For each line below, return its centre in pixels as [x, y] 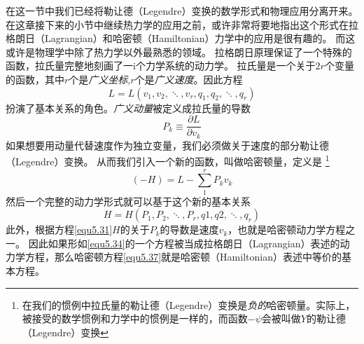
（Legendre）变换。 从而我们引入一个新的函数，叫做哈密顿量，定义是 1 [168, 160]
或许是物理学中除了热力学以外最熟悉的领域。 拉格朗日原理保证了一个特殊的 [179, 51]
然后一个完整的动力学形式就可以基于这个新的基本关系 [128, 201]
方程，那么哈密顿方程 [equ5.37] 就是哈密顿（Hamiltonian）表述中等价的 [183, 257]
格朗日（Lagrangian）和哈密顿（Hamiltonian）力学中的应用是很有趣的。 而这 [181, 38]
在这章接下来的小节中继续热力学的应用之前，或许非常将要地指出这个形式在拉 [182, 24]
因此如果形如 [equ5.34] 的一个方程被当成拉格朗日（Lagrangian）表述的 [184, 243]
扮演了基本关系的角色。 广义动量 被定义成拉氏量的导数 [128, 108]
